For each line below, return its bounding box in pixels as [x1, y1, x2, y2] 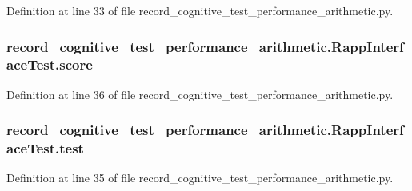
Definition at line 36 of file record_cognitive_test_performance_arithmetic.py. [6, 86, 394, 102]
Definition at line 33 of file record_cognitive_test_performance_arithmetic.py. [6, 2, 394, 18]
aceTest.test [6, 138, 84, 158]
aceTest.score [6, 54, 93, 74]
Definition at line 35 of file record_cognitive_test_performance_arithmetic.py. [6, 169, 394, 186]
